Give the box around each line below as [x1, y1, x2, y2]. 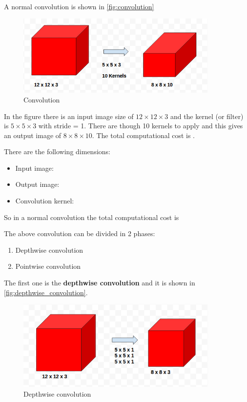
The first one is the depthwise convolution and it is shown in [4, 278, 195, 288]
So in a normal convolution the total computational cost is [4, 212, 179, 222]
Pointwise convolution [15, 261, 81, 271]
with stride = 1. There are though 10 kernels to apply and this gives [38, 121, 243, 131]
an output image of [4, 130, 62, 140]
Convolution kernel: [15, 196, 74, 206]
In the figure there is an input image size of [4, 111, 134, 121]
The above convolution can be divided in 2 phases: [4, 228, 155, 239]
